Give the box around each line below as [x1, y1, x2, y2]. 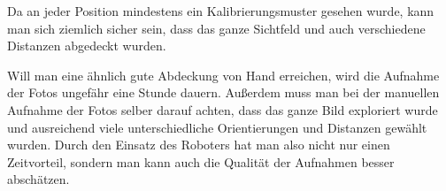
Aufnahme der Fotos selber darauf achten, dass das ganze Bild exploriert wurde [7, 100, 438, 118]
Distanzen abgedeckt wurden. [7, 36, 166, 55]
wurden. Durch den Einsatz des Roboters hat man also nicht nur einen [7, 135, 390, 154]
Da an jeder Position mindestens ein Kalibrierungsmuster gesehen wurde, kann [7, 2, 434, 19]
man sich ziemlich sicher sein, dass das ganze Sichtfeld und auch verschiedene [7, 19, 426, 37]
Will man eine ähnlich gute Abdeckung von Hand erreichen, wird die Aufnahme [7, 65, 440, 84]
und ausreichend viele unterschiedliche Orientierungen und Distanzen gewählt [7, 118, 427, 136]
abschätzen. [7, 170, 70, 188]
